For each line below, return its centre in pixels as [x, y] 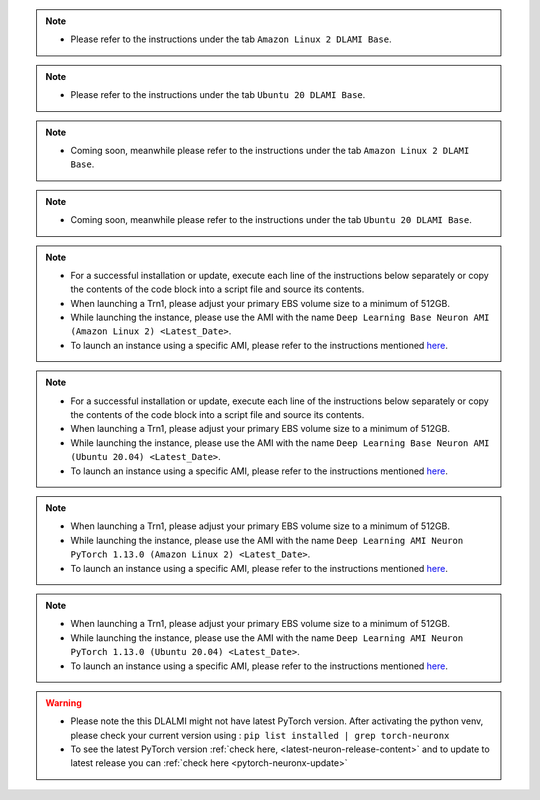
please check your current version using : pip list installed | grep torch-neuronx [260, 735]
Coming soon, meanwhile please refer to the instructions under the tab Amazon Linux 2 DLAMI [270, 150]
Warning [63, 702]
